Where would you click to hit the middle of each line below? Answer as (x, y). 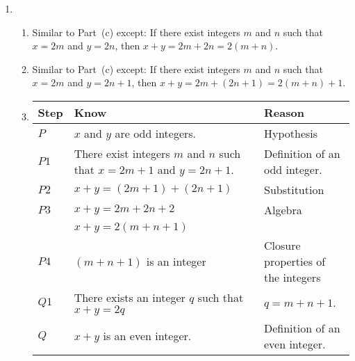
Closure (282, 245)
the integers (292, 277)
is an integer (176, 261)
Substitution (294, 189)
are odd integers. (156, 133)
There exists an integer (130, 297)
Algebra (283, 209)
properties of (295, 261)
